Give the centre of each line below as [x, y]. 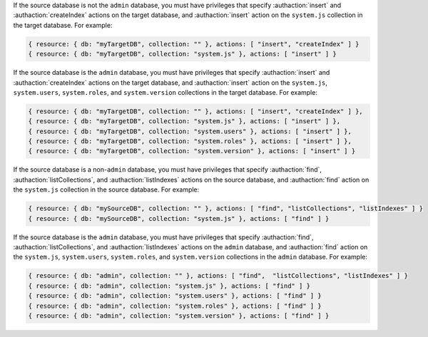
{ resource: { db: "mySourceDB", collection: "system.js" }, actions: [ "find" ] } [179, 218]
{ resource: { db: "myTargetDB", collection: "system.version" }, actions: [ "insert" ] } [192, 151]
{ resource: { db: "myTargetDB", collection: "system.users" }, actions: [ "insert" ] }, [190, 131]
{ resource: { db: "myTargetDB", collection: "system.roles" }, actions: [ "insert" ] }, [190, 141]
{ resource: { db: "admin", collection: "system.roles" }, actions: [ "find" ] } [175, 306]
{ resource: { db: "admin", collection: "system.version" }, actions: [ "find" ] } [179, 316]
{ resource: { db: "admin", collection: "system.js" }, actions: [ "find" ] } [169, 286]
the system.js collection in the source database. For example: [106, 190]
